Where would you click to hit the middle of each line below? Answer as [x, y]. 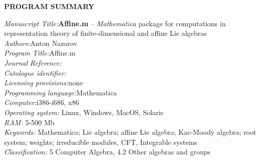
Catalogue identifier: [35, 72]
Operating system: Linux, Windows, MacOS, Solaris [84, 112]
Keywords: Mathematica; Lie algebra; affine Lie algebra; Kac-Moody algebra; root [130, 132]
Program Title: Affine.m [40, 53]
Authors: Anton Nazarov [41, 43]
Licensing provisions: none [44, 83]
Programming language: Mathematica [60, 92]
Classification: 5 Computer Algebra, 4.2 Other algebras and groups [107, 152]
